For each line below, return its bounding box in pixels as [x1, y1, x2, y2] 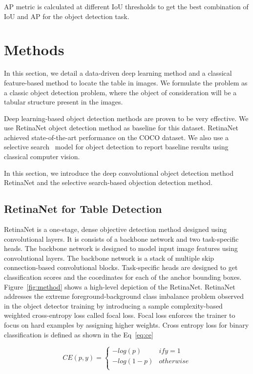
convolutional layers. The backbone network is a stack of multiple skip [4, 252, 214, 263]
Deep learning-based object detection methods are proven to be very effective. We [4, 113, 249, 123]
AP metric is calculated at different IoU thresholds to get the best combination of [4, 1, 249, 11]
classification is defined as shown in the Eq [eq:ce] [4, 329, 153, 339]
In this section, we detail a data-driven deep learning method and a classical [4, 68, 232, 78]
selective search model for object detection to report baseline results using [4, 142, 229, 152]
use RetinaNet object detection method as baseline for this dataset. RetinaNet [4, 123, 238, 133]
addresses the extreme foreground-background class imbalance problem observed [4, 291, 244, 301]
